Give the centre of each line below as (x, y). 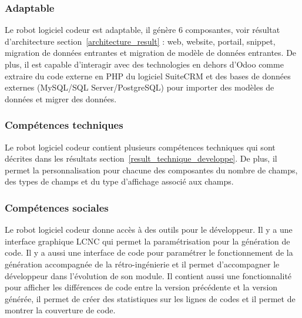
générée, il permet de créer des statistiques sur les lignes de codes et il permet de (150, 298)
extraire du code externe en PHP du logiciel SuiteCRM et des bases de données (148, 76)
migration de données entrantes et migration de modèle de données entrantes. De (151, 53)
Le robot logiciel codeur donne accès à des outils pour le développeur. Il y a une (149, 230)
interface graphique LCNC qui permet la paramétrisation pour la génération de (147, 241)
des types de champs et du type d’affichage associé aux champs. (119, 181)
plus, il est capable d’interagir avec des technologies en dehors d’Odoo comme (144, 64)
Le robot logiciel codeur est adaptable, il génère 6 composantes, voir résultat (142, 30)
